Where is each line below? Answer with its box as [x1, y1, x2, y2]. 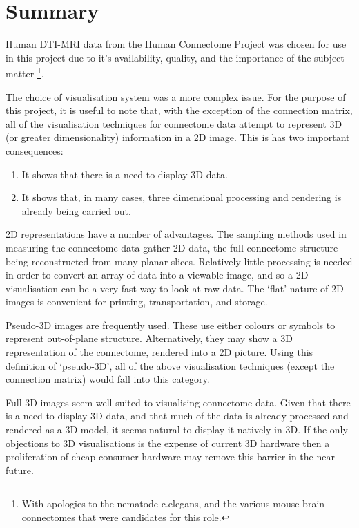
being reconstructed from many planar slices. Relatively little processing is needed [6, 254, 353, 268]
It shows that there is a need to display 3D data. [21, 167, 228, 181]
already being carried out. [21, 203, 131, 218]
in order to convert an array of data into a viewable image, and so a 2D [6, 267, 309, 282]
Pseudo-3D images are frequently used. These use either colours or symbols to [6, 317, 336, 332]
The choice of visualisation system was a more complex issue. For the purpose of [6, 89, 346, 104]
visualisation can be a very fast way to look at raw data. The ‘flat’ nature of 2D [6, 281, 344, 295]
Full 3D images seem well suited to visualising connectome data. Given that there [6, 395, 351, 409]
